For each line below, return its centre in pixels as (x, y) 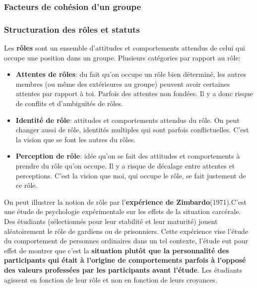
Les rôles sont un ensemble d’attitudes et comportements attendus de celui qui (125, 48)
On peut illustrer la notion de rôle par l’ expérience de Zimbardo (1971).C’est (125, 202)
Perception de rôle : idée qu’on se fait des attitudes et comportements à (128, 156)
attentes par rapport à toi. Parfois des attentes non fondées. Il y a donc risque (134, 93)
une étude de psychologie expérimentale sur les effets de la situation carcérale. (123, 211)
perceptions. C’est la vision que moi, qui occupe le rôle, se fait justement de (131, 175)
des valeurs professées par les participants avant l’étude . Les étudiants (123, 269)
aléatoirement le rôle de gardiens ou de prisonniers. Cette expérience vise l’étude (126, 231)
